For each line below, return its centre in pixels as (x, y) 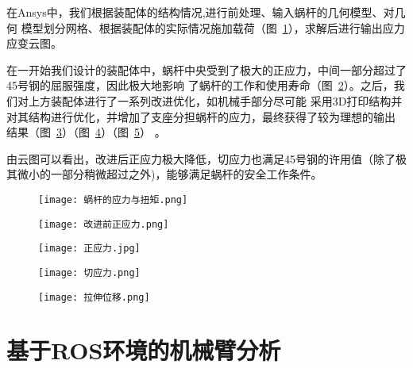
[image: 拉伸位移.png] (94, 297)
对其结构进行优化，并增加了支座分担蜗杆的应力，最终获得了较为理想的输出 (201, 116)
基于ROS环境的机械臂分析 (144, 350)
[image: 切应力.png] (89, 272)
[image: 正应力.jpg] (89, 249)
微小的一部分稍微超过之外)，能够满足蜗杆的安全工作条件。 (170, 174)
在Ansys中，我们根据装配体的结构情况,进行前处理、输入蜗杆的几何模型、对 (201, 12)
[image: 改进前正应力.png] (104, 224)
